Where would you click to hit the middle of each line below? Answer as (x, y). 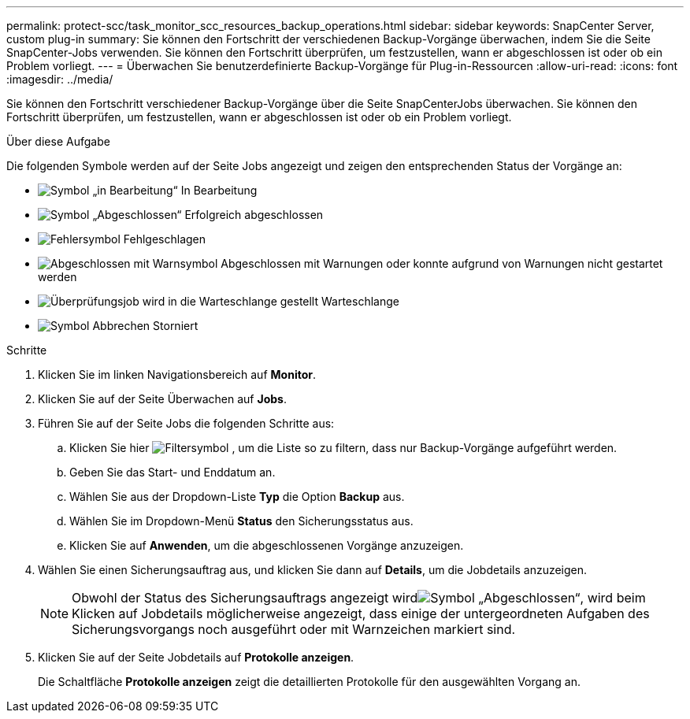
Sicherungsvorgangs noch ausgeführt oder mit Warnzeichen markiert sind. (294, 629)
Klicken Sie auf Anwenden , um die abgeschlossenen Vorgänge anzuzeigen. (267, 545)
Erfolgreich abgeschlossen (254, 215)
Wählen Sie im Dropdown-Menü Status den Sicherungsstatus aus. (241, 521)
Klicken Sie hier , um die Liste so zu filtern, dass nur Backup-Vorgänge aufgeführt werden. (343, 448)
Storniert (176, 326)
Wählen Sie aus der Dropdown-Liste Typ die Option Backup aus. (237, 497)
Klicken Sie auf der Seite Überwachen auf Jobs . (162, 399)
